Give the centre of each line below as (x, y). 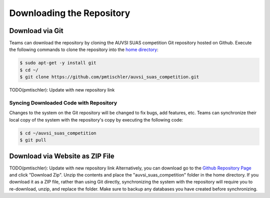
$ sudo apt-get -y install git (58, 63)
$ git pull (33, 140)
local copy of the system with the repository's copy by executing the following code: (96, 119)
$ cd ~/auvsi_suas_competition (58, 133)
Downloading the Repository (70, 13)
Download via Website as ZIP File (62, 156)
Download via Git (36, 31)
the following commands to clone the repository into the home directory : (84, 49)
